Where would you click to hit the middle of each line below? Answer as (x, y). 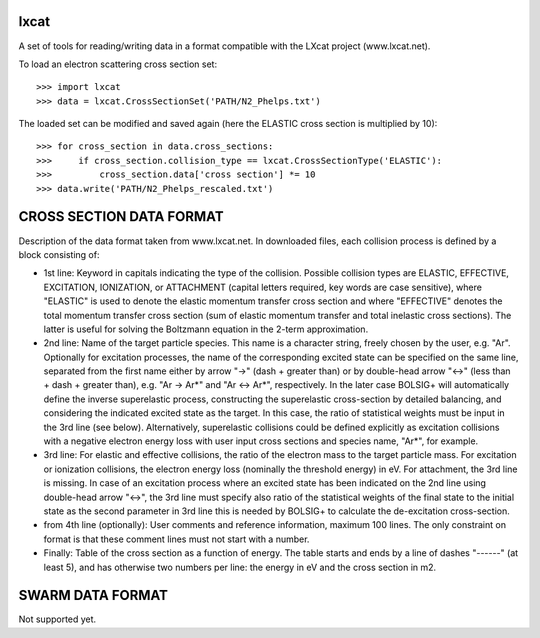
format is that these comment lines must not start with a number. (176, 539)
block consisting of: (59, 254)
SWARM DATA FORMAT (93, 595)
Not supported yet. (57, 619)
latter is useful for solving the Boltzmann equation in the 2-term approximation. (206, 329)
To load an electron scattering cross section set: (118, 64)
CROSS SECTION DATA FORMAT (121, 216)
